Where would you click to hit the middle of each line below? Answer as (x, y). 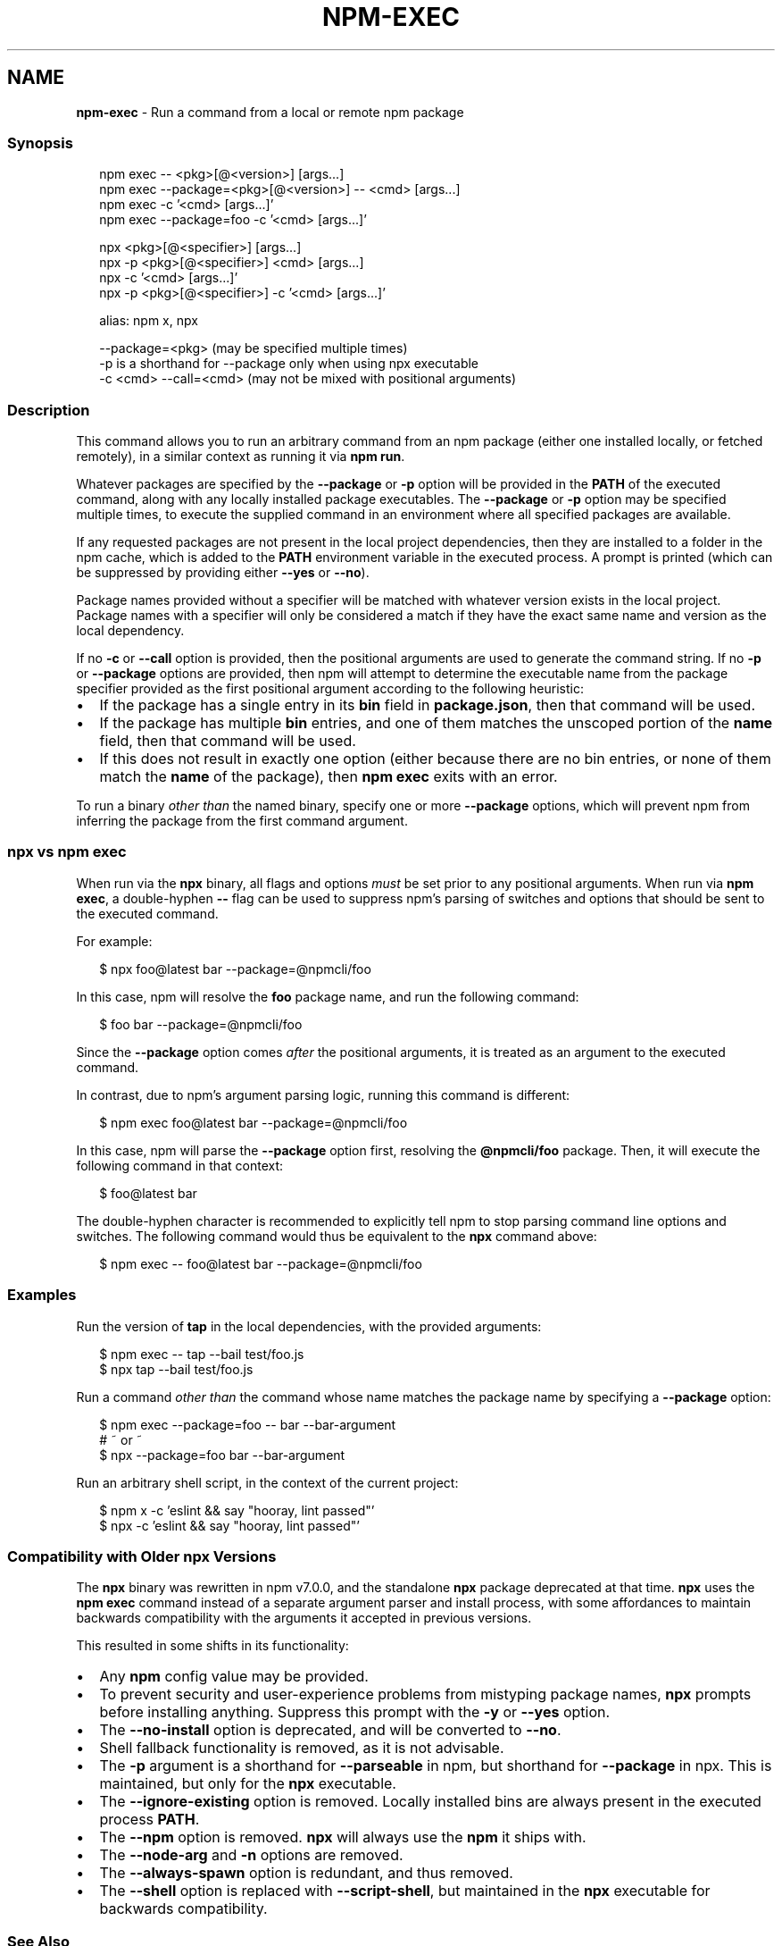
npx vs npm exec (67, 852)
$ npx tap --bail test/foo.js (176, 1369)
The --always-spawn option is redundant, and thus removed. (306, 1873)
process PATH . (150, 1820)
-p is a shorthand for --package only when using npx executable (289, 364)
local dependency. (130, 631)
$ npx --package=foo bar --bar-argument (222, 1455)
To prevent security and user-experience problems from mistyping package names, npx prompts (425, 1694)
